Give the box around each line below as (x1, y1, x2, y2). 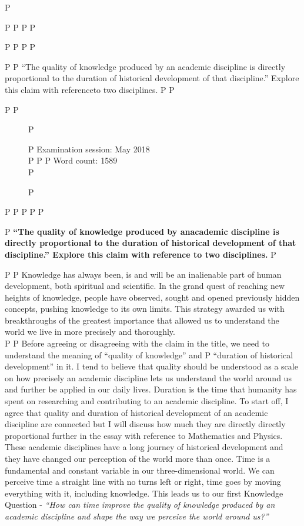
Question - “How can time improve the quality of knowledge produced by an (5, 498, 275, 511)
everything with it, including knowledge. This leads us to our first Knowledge (5, 487, 283, 499)
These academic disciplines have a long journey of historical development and (5, 441, 283, 453)
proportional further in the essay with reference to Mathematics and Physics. (5, 429, 283, 441)
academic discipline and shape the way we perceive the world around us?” (5, 510, 269, 522)
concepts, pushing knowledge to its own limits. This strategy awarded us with (5, 302, 285, 315)
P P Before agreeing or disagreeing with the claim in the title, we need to (5, 337, 269, 349)
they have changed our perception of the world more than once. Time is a (5, 452, 270, 464)
